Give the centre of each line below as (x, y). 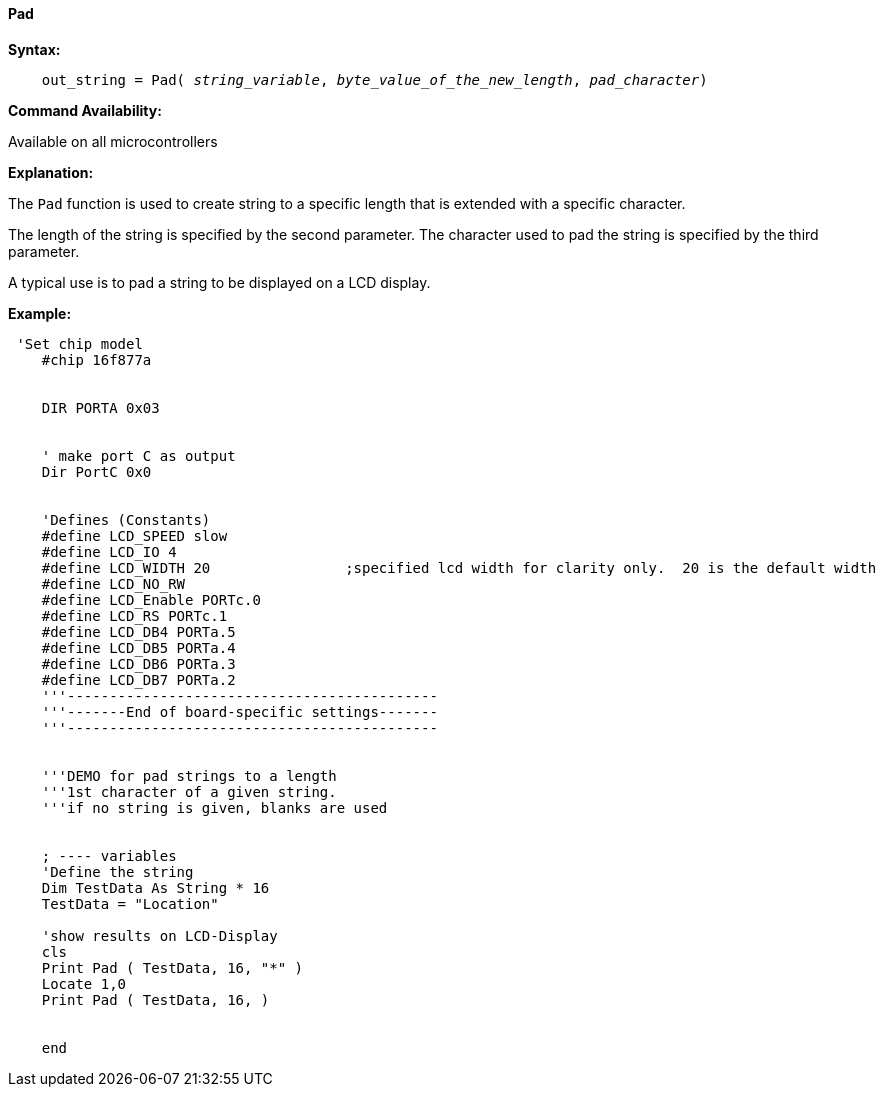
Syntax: (34, 49)
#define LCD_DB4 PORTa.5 (138, 631)
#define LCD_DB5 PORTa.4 (138, 647)
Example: (40, 313)
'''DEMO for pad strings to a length (189, 775)
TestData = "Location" (130, 903)
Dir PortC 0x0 (96, 471)
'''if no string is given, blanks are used (214, 807)
